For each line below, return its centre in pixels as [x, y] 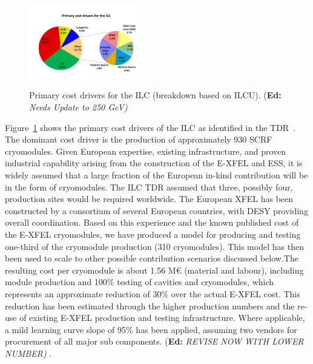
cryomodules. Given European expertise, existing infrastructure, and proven [146, 151]
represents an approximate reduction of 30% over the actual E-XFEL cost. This [153, 293]
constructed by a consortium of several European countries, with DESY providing [156, 210]
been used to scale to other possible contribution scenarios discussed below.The [152, 258]
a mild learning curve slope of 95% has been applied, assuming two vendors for [151, 329]
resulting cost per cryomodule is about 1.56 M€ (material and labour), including [154, 270]
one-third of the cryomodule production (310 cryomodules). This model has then [154, 246]
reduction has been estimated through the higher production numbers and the [150, 305]
